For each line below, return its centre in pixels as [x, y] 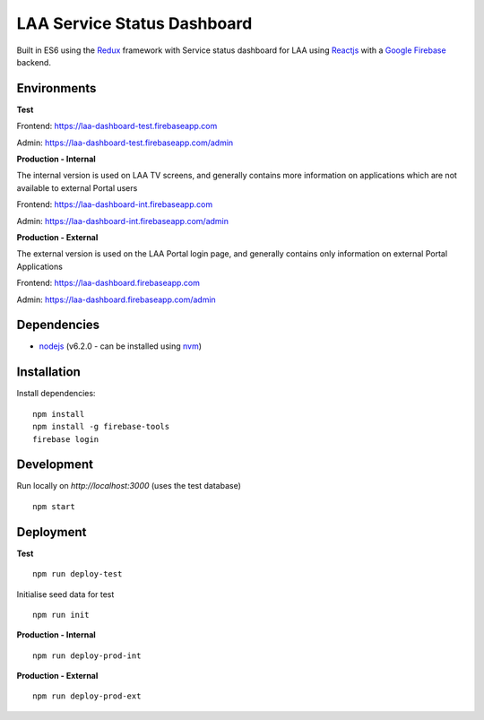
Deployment [52, 532]
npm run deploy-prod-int [87, 655]
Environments [56, 88]
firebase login [66, 439]
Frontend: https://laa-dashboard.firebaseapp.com [108, 283]
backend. [34, 62]
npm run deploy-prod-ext [87, 696]
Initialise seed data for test [65, 594]
